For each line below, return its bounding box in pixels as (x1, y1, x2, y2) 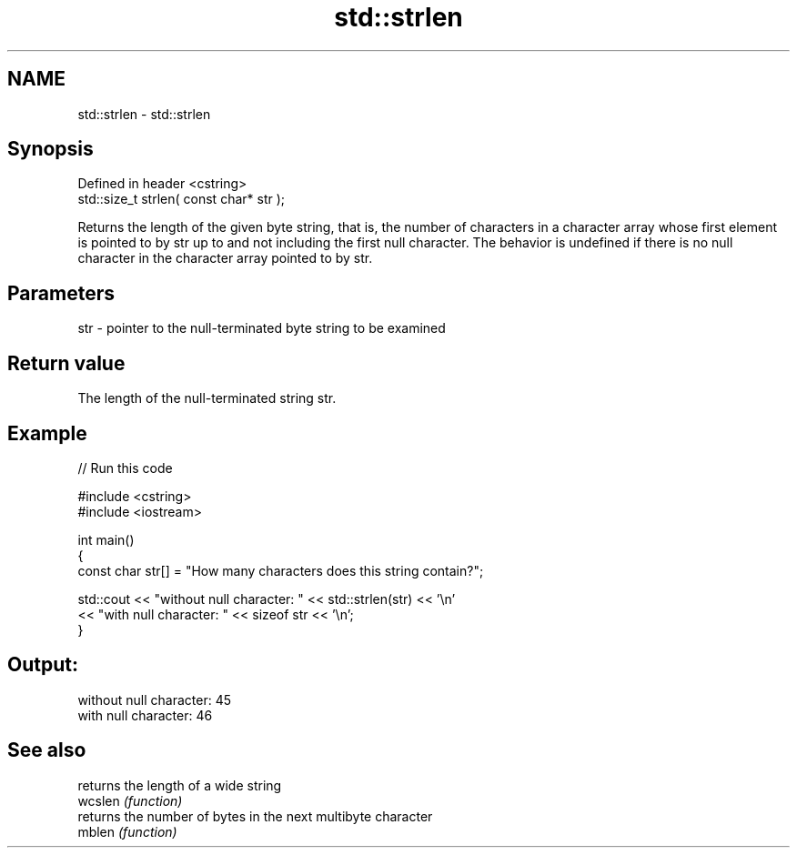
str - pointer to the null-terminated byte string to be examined (77, 320, 446, 337)
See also (7, 739, 86, 762)
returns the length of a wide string (77, 777, 282, 793)
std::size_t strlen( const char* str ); (77, 191, 285, 207)
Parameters (7, 281, 115, 305)
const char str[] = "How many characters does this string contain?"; (77, 562, 484, 578)
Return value (7, 351, 126, 375)
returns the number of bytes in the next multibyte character (77, 808, 433, 824)
